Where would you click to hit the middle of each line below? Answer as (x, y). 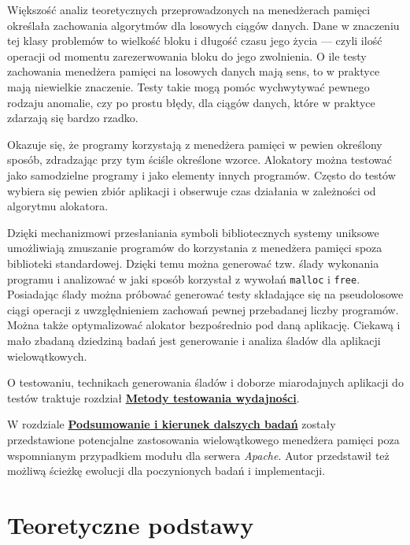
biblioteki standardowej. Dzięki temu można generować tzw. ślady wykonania (193, 263)
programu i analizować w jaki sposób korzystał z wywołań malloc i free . (184, 278)
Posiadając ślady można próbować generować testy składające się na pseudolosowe (205, 294)
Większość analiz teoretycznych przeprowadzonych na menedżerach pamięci (189, 9)
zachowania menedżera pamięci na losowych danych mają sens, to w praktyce (194, 71)
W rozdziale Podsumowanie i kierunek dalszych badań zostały (172, 424)
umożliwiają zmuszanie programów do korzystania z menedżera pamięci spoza (195, 248)
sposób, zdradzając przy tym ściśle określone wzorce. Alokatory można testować (200, 159)
